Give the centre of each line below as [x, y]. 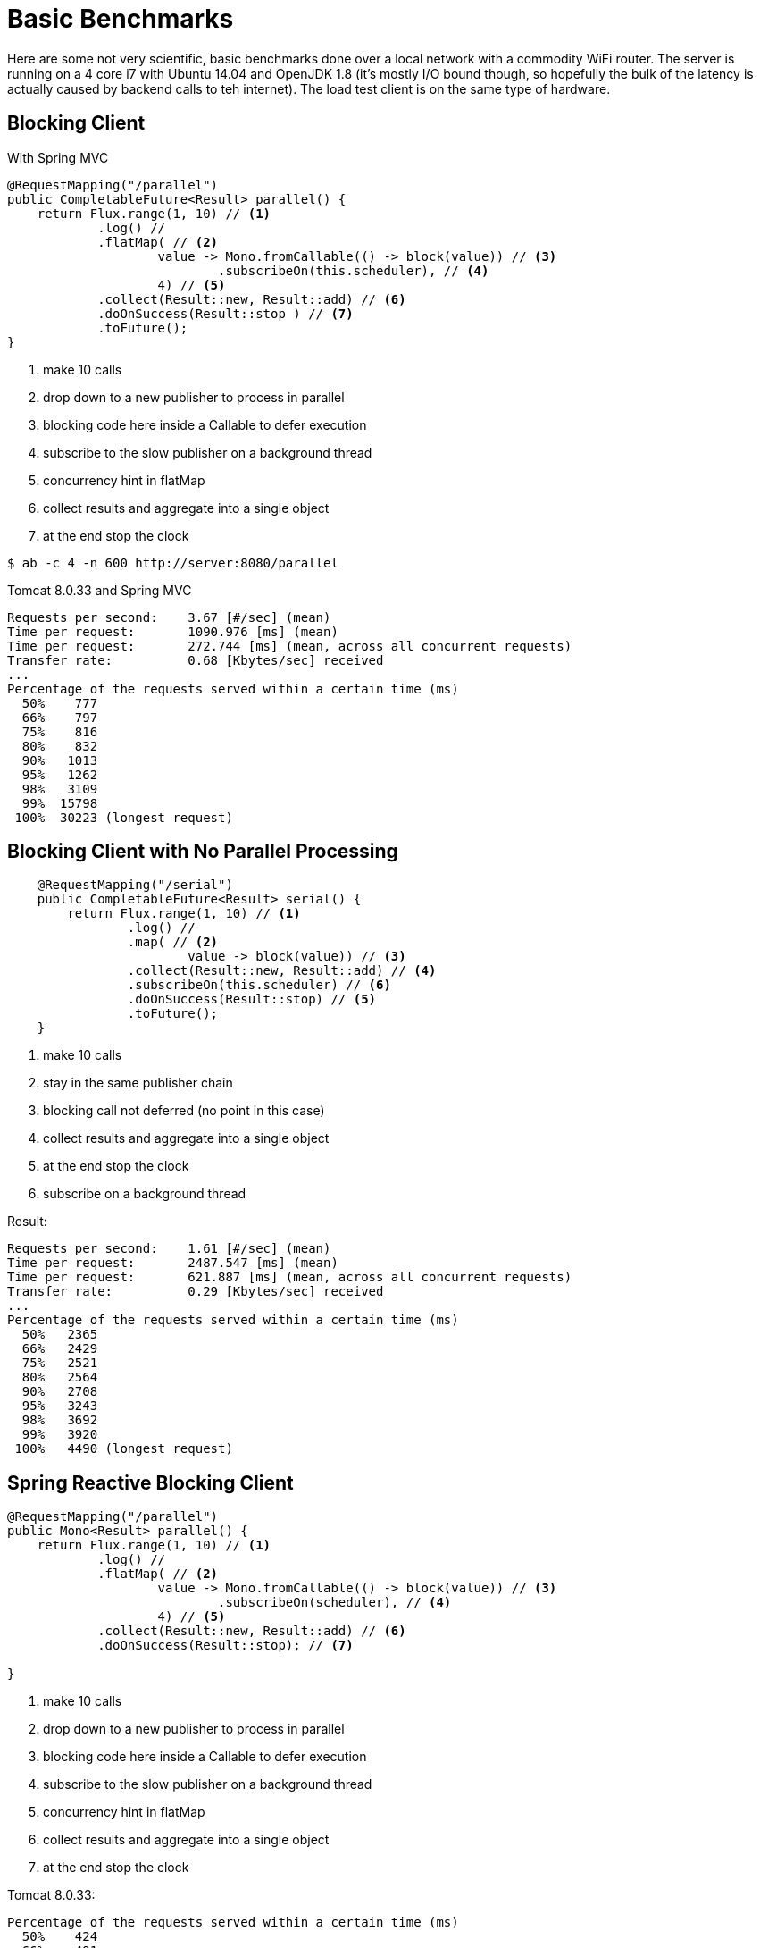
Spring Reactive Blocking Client [150, 1482]
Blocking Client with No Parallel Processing [203, 852]
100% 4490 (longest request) [124, 1449]
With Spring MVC [58, 157]
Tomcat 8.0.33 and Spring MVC [100, 590]
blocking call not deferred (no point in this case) [184, 1111]
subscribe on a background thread [145, 1194]
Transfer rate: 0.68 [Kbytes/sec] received [196, 660]
